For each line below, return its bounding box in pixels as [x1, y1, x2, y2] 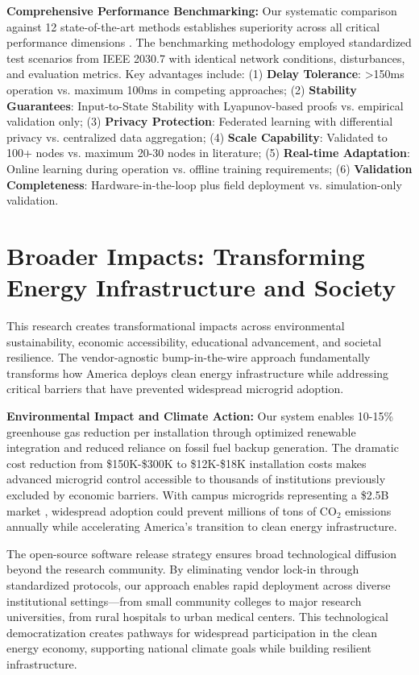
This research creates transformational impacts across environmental [6, 317, 345, 334]
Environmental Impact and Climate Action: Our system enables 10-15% [6, 408, 394, 424]
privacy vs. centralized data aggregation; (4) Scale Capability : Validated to [6, 128, 388, 145]
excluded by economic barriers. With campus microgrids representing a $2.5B [6, 486, 389, 503]
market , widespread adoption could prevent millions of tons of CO [6, 502, 337, 519]
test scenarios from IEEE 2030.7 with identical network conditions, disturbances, [6, 49, 405, 66]
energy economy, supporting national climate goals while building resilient [6, 640, 372, 656]
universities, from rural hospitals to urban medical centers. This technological [6, 608, 388, 625]
